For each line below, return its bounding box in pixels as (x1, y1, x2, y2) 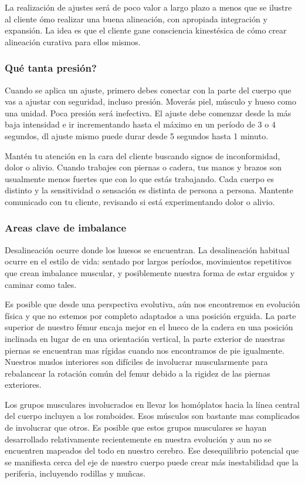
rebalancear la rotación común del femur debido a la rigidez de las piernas (5, 367, 270, 379)
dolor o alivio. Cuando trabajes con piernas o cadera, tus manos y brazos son (5, 161, 282, 173)
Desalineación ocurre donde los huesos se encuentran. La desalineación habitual (5, 243, 290, 256)
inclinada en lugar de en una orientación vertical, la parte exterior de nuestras (5, 332, 285, 344)
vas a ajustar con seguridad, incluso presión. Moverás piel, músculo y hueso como (5, 95, 296, 108)
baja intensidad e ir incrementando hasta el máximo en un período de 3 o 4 (5, 118, 276, 130)
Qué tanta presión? (5, 61, 97, 75)
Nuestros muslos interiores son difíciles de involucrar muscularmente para (5, 355, 268, 368)
